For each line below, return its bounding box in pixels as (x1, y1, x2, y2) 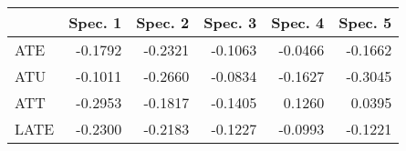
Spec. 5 (338, 12, 392, 33)
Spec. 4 (271, 12, 325, 33)
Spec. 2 (136, 12, 190, 33)
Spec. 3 (203, 12, 257, 33)
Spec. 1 (68, 12, 122, 33)
